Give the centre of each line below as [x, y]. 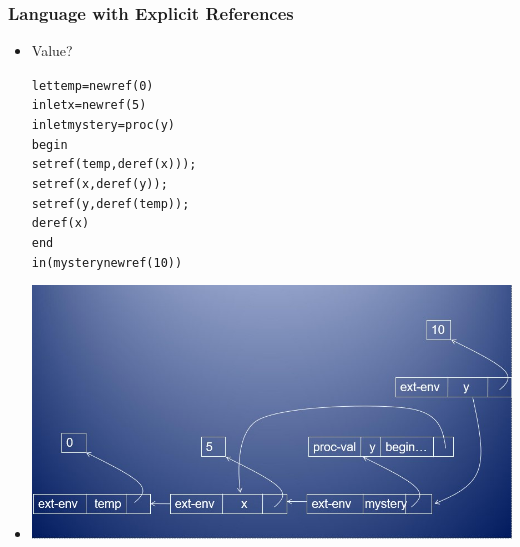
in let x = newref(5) [89, 105]
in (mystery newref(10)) [107, 262]
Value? [52, 50]
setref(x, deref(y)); [99, 184]
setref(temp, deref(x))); [114, 164]
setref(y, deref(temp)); [110, 203]
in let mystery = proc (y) [103, 125]
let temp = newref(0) [92, 85]
